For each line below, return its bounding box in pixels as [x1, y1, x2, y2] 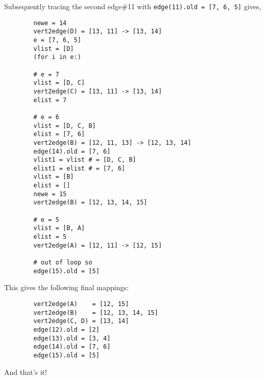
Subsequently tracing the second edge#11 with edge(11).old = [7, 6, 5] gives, [4, 1, 261, 11]
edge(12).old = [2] [33, 326, 100, 333]
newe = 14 [33, 19, 67, 27]
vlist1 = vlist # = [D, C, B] [33, 156, 136, 164]
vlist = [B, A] [33, 224, 85, 232]
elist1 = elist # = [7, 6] [33, 164, 126, 172]
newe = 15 [33, 190, 67, 198]
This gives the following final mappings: [4, 282, 129, 293]
